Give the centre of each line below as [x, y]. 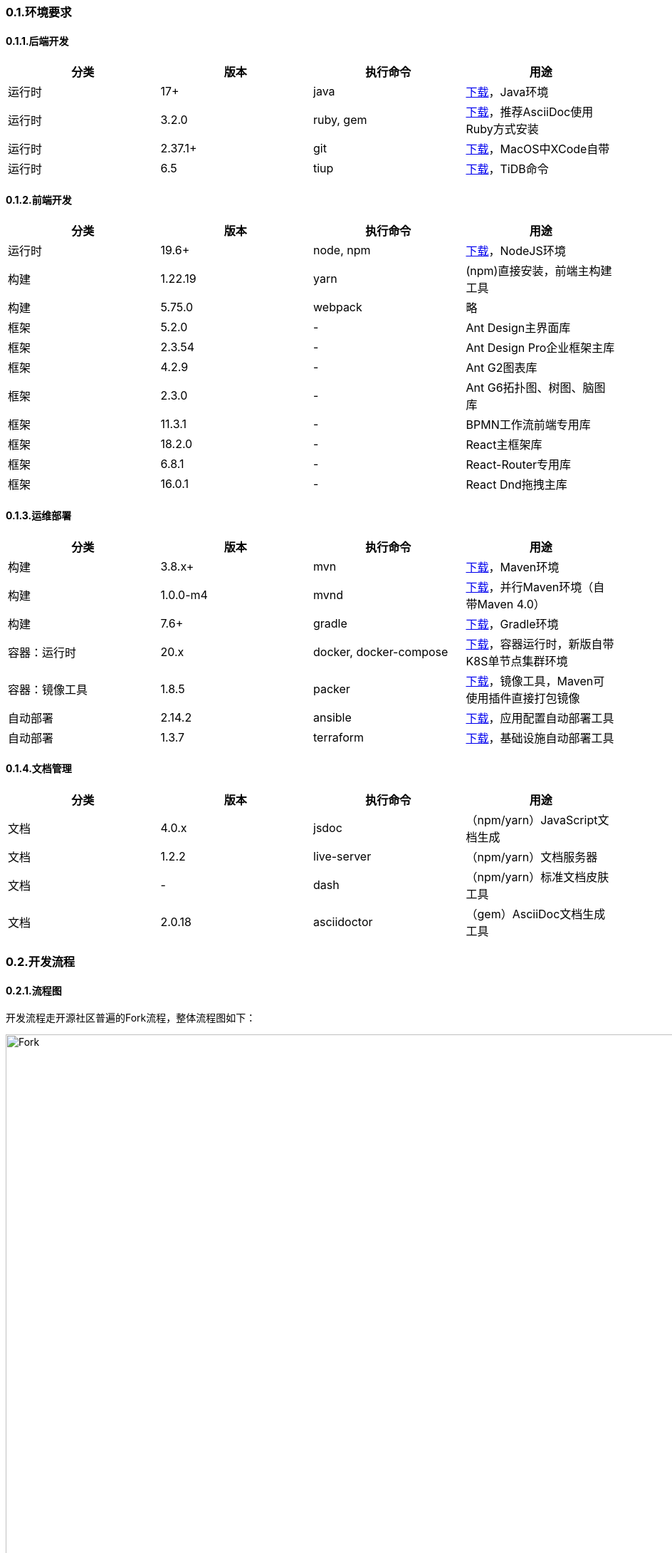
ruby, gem [340, 120]
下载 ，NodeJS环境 [516, 251]
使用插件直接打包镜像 [523, 698]
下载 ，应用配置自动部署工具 [540, 718]
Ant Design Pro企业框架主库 [540, 348]
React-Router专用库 [519, 465]
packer [332, 689]
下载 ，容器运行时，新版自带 [540, 644]
